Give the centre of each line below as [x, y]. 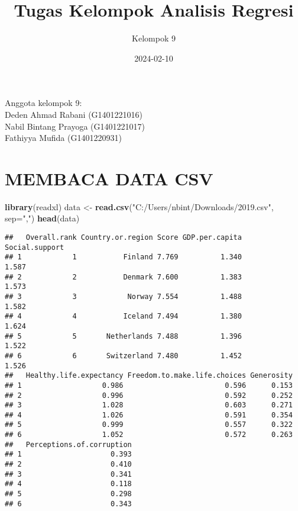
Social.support [35, 247]
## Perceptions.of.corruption [68, 444]
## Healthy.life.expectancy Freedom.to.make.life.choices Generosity [149, 376]
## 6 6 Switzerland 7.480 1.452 [123, 356]
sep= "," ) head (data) [42, 218]
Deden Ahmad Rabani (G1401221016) [74, 114]
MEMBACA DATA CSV [109, 178]
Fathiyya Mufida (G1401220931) [63, 138]
